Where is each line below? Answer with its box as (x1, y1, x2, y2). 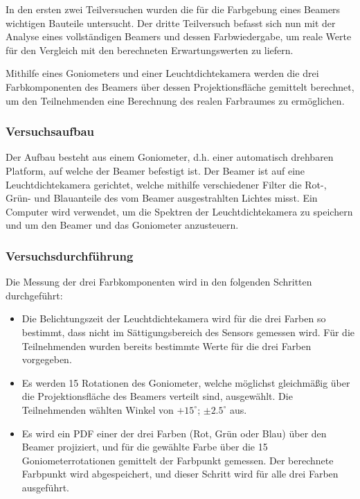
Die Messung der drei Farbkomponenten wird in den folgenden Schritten (6, 274, 312, 289)
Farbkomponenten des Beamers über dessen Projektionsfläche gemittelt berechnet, (6, 79, 354, 94)
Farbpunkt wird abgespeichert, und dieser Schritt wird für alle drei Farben (21, 466, 339, 481)
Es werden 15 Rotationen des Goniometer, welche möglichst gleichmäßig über (21, 375, 350, 389)
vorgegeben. (21, 352, 72, 367)
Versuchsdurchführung (6, 247, 134, 264)
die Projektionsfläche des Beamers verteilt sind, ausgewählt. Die (21, 389, 293, 403)
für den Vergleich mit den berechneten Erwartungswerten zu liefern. (6, 42, 294, 57)
